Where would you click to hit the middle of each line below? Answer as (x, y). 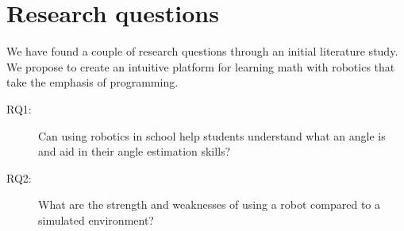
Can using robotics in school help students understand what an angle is (212, 135)
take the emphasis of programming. (92, 82)
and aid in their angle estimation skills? (135, 151)
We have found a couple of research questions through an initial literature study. (202, 51)
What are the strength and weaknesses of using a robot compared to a (210, 204)
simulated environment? (96, 219)
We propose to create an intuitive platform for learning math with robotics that (201, 66)
